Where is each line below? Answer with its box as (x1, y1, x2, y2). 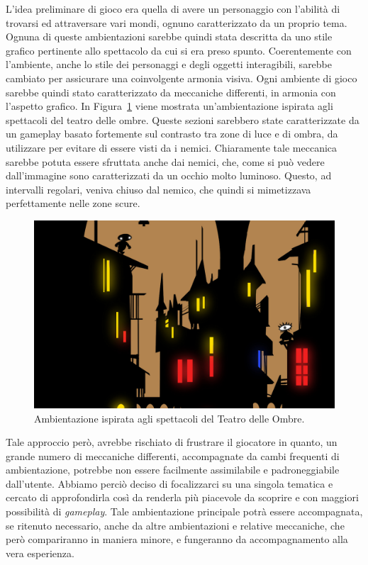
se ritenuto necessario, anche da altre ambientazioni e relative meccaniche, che (6, 518, 345, 532)
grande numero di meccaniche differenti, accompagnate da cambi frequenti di (6, 448, 340, 463)
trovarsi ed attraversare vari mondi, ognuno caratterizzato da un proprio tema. (6, 15, 347, 30)
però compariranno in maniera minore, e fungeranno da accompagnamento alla (6, 532, 348, 547)
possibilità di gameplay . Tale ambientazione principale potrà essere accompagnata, (6, 504, 363, 519)
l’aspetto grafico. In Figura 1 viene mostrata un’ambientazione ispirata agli (6, 99, 333, 113)
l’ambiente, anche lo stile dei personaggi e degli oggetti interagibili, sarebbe (6, 57, 333, 72)
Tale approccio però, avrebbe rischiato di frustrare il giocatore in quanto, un (6, 435, 338, 449)
